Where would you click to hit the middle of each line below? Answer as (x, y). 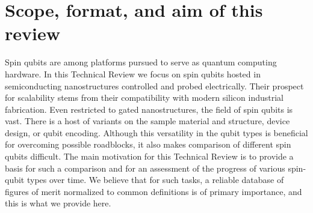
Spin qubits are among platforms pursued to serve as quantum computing (141, 62)
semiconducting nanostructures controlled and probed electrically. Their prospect (154, 85)
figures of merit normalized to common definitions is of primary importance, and (153, 191)
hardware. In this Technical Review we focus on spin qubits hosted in (133, 73)
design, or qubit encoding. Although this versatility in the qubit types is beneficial (156, 132)
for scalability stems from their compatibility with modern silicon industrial (144, 97)
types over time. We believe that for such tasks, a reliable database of (155, 180)
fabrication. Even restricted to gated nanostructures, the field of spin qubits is (149, 109)
